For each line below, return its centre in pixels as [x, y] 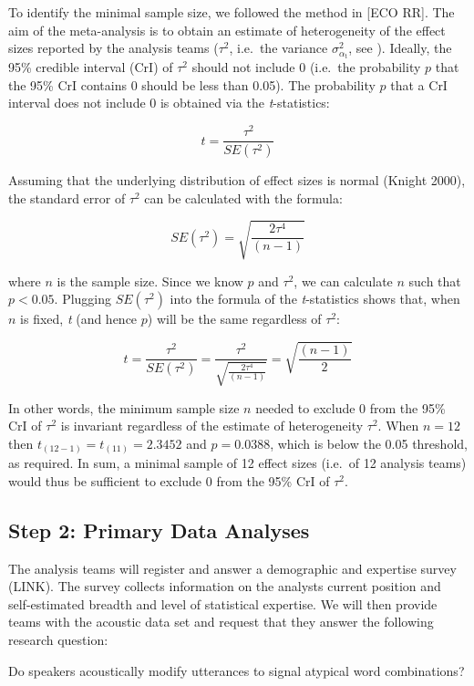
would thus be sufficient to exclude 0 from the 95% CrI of [169, 480]
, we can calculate [343, 281]
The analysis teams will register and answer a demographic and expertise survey [232, 568]
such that [435, 281]
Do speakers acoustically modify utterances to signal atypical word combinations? [237, 670]
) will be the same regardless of [234, 319]
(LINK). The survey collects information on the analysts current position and [225, 586]
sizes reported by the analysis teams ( [113, 48]
